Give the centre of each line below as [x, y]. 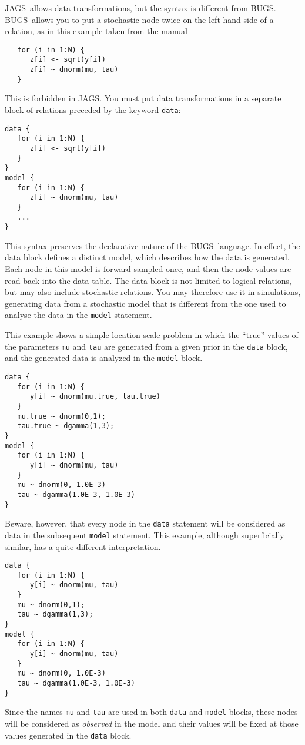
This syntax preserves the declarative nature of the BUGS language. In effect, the [152, 245]
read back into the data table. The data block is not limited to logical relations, [148, 280]
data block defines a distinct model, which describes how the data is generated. [147, 257]
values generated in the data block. [68, 735]
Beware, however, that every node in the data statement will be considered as [145, 523]
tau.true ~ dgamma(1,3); [66, 426]
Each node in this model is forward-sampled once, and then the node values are [148, 269]
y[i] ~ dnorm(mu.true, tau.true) [95, 397]
